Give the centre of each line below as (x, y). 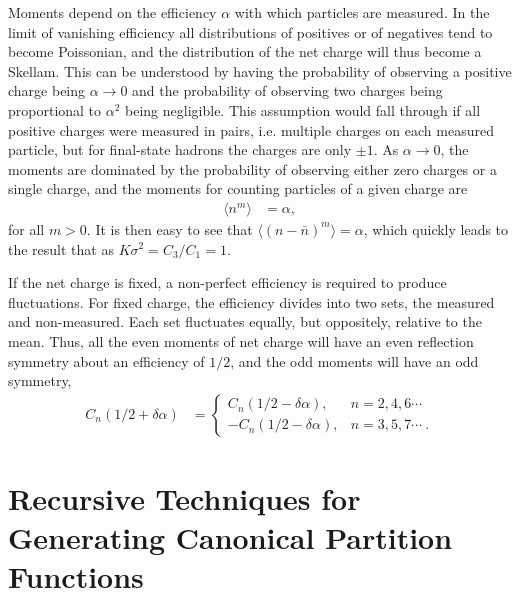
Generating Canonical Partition (230, 537)
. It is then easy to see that (169, 228)
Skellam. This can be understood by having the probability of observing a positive (260, 70)
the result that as (61, 248)
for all (26, 228)
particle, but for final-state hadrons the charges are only (180, 149)
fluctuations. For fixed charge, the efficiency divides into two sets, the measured (251, 301)
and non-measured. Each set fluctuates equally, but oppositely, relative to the (245, 321)
